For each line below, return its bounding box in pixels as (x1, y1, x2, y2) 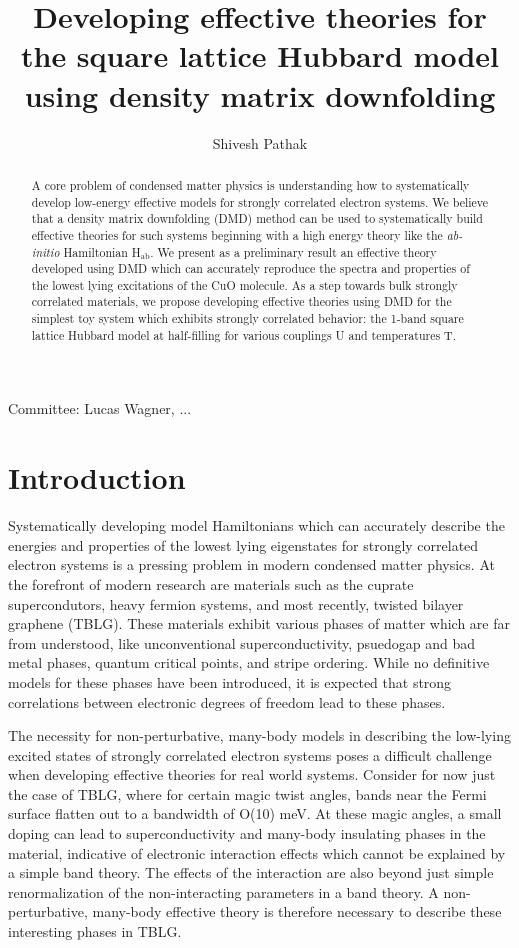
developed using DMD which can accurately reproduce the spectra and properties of (31, 260, 470, 277)
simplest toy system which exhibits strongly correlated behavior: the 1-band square (31, 310, 464, 327)
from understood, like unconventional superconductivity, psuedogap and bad (8, 632, 476, 653)
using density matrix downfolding (24, 74, 496, 115)
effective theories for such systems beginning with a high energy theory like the (31, 226, 443, 243)
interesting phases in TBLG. (8, 921, 182, 942)
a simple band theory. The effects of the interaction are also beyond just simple (8, 862, 494, 883)
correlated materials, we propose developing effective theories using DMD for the (31, 293, 452, 310)
